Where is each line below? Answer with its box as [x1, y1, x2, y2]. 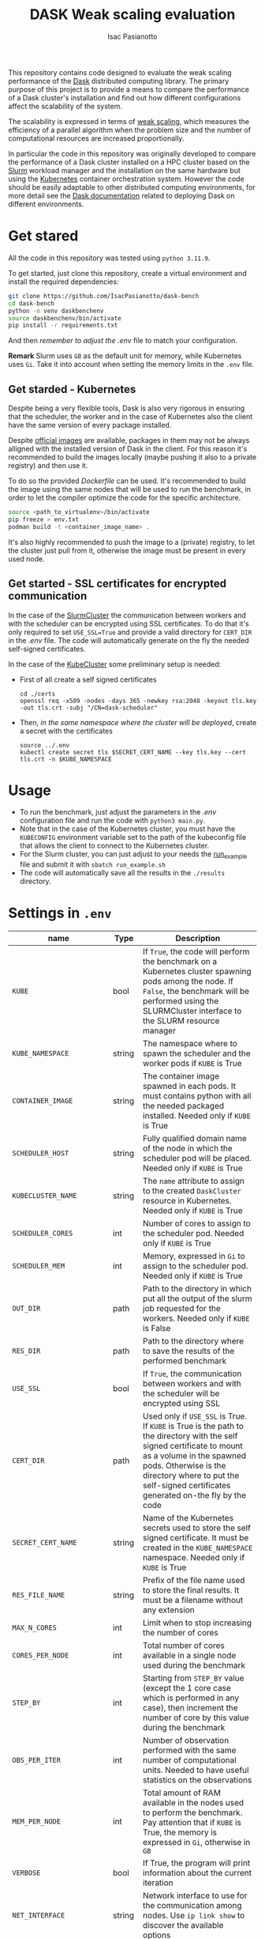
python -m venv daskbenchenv [8, 307, 104, 315]
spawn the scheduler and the [143, 1048, 251, 1059]
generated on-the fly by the [143, 1490, 247, 1501]
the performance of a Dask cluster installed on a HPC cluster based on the [8, 157, 250, 167]
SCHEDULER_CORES [12, 1229, 73, 1238]
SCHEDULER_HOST [12, 1149, 69, 1158]
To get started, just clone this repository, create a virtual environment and [8, 268, 247, 278]
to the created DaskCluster [143, 1185, 242, 1196]
